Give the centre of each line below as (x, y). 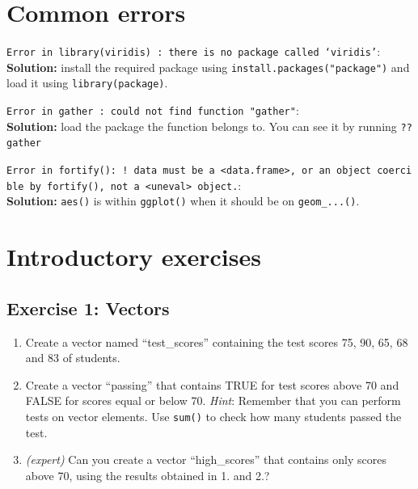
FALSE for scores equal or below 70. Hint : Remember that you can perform (213, 400)
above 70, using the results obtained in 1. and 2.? (148, 475)
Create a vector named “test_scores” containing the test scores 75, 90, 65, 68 (217, 341)
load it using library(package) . (87, 83)
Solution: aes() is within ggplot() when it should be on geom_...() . (183, 201)
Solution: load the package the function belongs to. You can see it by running (202, 126)
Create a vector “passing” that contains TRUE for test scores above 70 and (212, 384)
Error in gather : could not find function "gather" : (153, 110)
